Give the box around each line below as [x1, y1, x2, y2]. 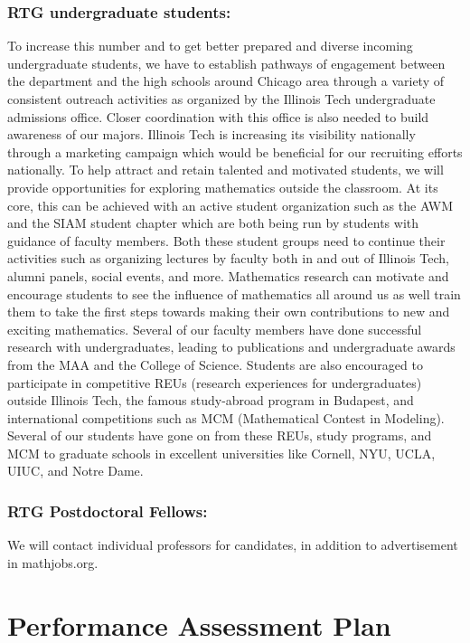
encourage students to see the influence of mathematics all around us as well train [7, 284, 461, 303]
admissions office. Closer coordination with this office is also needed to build [7, 107, 429, 126]
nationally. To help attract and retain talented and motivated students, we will [7, 160, 444, 179]
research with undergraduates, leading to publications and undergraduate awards [7, 337, 456, 356]
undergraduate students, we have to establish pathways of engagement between [7, 53, 446, 72]
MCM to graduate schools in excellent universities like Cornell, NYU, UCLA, [7, 443, 436, 462]
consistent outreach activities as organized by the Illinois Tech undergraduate [7, 90, 436, 108]
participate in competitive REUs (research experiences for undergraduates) [7, 373, 422, 392]
